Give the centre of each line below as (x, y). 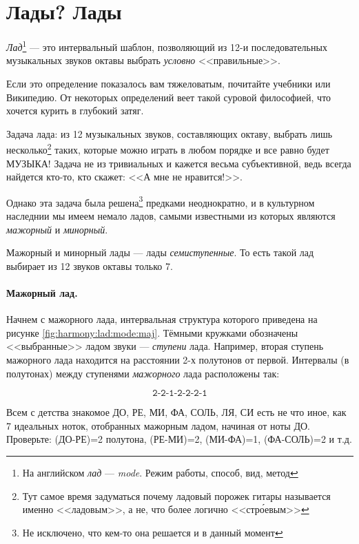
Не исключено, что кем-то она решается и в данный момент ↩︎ (153, 532)
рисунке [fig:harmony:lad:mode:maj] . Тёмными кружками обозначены (152, 332)
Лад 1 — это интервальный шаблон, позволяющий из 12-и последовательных (167, 46)
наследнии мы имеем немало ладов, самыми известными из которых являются (171, 216)
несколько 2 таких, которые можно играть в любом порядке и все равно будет (168, 148)
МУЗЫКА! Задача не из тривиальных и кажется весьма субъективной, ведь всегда (179, 163)
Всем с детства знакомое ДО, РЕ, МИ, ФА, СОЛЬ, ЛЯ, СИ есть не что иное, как (176, 412)
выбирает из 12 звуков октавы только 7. (90, 265)
